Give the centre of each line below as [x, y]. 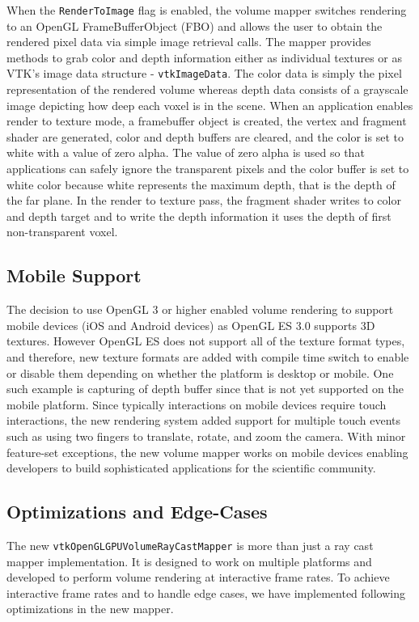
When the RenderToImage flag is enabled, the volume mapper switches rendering [207, 10]
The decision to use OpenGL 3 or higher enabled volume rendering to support [200, 309]
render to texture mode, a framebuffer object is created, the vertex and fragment [207, 121]
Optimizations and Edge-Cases [137, 512]
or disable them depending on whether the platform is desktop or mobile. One [200, 372]
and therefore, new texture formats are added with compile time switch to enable [208, 357]
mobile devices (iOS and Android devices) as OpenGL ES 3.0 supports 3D [191, 325]
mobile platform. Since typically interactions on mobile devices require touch [197, 404]
